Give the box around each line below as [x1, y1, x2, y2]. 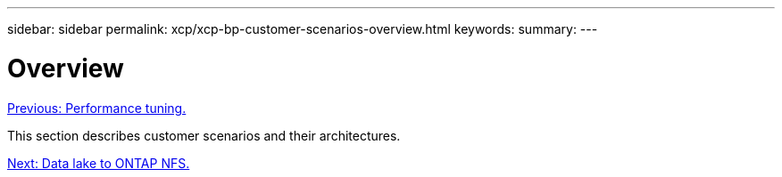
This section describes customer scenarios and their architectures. [7, 127, 401, 143]
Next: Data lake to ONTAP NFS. [7, 155, 190, 171]
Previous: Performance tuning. [7, 100, 187, 116]
